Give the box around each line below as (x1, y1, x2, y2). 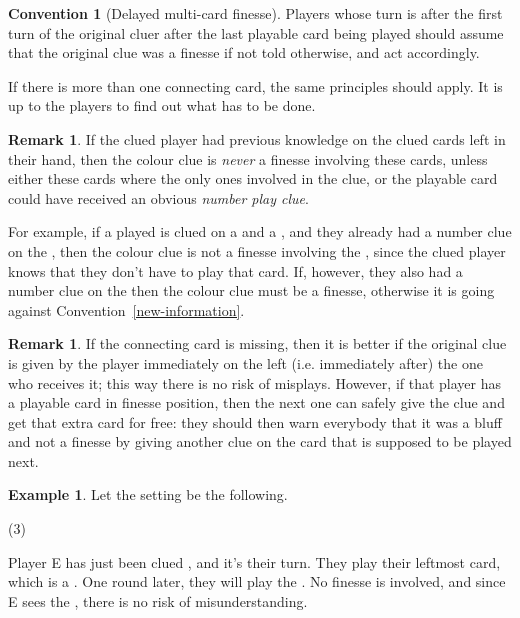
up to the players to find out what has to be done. (8, 95, 316, 116)
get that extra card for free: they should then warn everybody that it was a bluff (8, 411, 502, 432)
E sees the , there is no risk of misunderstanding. (8, 590, 308, 611)
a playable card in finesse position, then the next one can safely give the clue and (8, 392, 505, 413)
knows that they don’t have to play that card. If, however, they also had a (8, 260, 463, 281)
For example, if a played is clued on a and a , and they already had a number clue (8, 221, 512, 242)
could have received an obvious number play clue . (8, 187, 309, 208)
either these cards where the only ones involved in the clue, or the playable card (8, 168, 498, 189)
